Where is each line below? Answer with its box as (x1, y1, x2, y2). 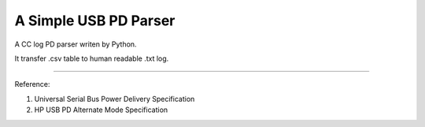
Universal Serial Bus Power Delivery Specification (34, 94, 195, 103)
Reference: (14, 80, 50, 89)
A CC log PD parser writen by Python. (14, 39, 137, 49)
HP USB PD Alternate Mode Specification (34, 105, 168, 114)
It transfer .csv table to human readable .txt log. (14, 54, 169, 63)
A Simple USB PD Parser (14, 12, 176, 29)
